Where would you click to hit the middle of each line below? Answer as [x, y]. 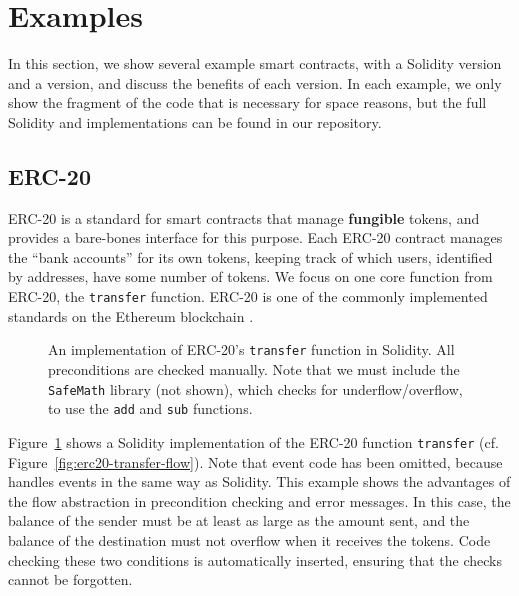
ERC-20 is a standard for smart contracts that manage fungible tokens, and [244, 217]
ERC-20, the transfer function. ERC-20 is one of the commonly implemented [248, 296]
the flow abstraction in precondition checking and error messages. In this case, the [259, 500]
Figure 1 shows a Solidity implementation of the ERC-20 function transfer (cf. [253, 441]
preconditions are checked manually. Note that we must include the [254, 368]
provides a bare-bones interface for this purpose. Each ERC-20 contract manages [255, 237]
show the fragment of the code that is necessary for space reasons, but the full [247, 102]
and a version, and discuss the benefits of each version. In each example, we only [255, 82]
